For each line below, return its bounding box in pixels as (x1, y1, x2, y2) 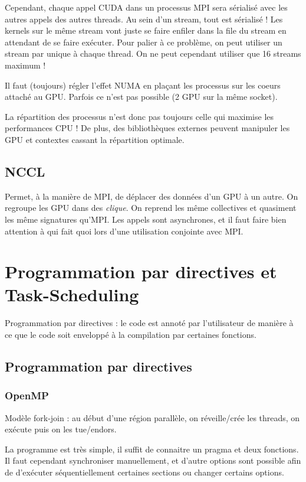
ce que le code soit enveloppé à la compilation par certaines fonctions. (5, 328, 256, 341)
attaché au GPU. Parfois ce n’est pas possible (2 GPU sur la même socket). (5, 90, 278, 103)
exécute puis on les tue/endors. (5, 423, 117, 435)
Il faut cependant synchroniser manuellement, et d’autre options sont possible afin (5, 454, 301, 467)
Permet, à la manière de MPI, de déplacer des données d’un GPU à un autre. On (5, 190, 298, 202)
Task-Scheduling (5, 282, 139, 307)
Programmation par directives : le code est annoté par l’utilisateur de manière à (5, 317, 294, 329)
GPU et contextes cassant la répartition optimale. (5, 133, 185, 145)
